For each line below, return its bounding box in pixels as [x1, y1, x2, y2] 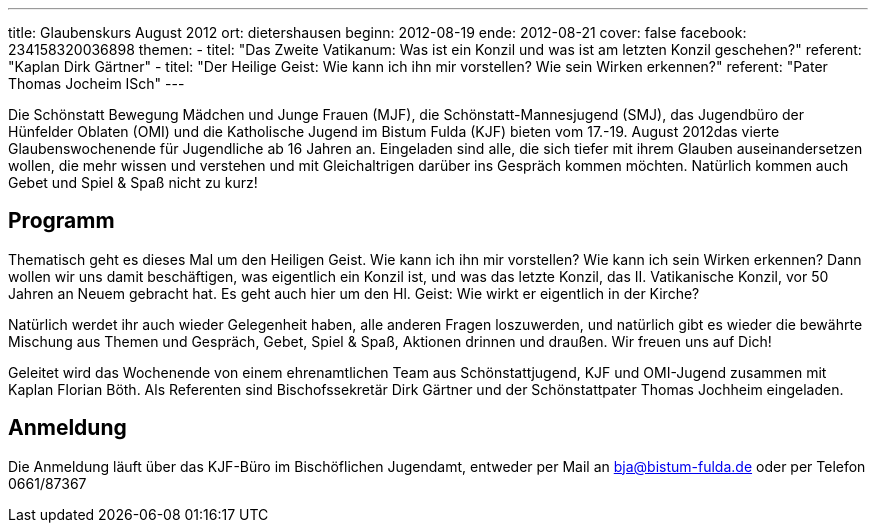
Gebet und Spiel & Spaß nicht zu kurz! [8, 174, 258, 191]
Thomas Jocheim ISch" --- [8, 75, 185, 92]
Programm [8, 208, 115, 234]
